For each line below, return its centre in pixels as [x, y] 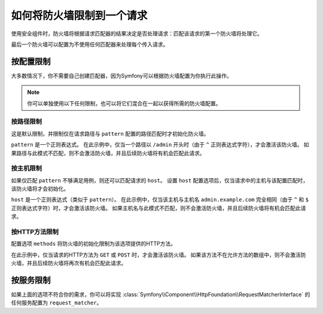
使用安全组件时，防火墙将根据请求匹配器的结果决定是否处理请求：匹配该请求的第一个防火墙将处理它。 [137, 33]
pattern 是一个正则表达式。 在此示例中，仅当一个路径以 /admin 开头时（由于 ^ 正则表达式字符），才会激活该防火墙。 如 [160, 145]
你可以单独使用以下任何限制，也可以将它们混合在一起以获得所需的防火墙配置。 [124, 103]
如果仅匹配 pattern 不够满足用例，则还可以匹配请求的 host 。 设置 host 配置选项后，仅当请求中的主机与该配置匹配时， [160, 180]
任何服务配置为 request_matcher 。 [57, 303]
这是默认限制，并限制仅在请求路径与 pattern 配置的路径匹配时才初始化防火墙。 [110, 133]
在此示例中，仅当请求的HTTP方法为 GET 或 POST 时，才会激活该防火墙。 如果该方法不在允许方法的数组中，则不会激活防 [159, 255]
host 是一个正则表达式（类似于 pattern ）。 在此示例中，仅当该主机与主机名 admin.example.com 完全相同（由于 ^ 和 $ [160, 200]
